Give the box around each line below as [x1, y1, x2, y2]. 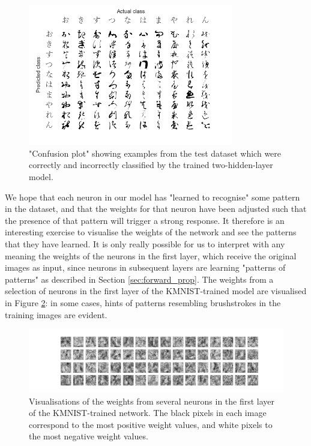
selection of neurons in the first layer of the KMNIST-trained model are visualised [5, 285, 307, 297]
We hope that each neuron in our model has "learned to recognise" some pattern [5, 190, 300, 203]
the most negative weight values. [29, 430, 148, 442]
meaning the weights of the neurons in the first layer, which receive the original [5, 249, 297, 262]
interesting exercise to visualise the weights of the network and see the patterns [5, 226, 297, 238]
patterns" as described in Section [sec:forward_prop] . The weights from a [5, 273, 274, 285]
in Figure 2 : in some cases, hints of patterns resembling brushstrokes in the [5, 296, 281, 309]
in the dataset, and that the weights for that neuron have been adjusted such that [5, 202, 307, 215]
